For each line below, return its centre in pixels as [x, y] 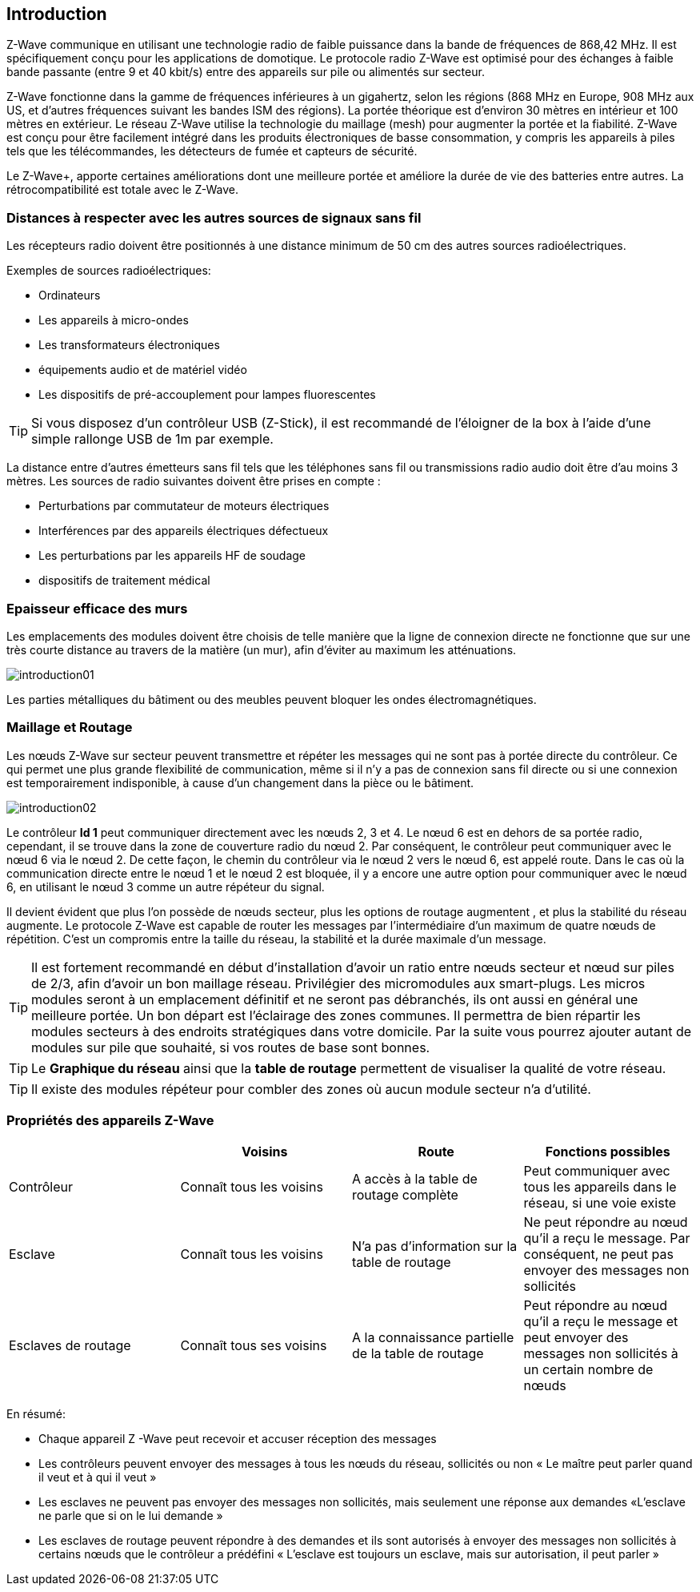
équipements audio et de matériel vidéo [143, 370]
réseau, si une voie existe [600, 1203]
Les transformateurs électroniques [129, 345]
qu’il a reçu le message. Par [607, 1238]
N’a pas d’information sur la [435, 1246]
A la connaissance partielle [433, 1338]
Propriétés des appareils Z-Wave [110, 1121]
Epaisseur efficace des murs [97, 608]
